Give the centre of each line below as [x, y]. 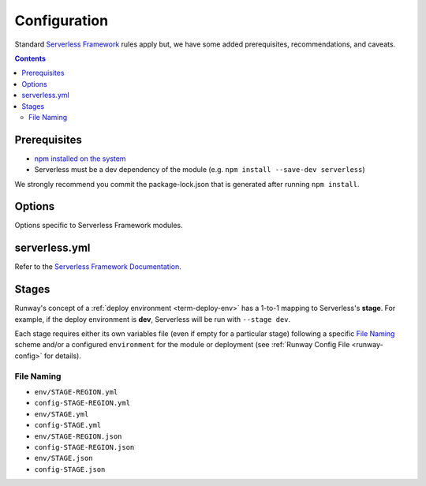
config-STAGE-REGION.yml [82, 403]
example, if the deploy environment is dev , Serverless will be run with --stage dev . [153, 319]
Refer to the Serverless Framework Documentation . [98, 267]
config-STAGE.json [70, 469]
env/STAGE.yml [62, 414]
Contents [30, 58]
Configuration [62, 21]
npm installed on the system [80, 159]
